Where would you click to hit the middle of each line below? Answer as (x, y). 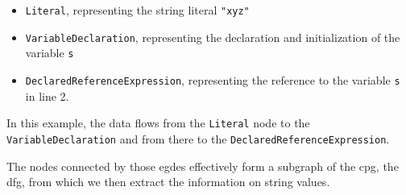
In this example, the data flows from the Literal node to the (158, 123)
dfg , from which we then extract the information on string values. (168, 182)
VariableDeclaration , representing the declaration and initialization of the (213, 37)
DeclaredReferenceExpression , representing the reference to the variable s (213, 79)
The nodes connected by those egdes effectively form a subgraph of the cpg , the (203, 166)
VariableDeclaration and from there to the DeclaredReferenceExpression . (198, 138)
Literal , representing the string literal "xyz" (137, 10)
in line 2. (47, 95)
